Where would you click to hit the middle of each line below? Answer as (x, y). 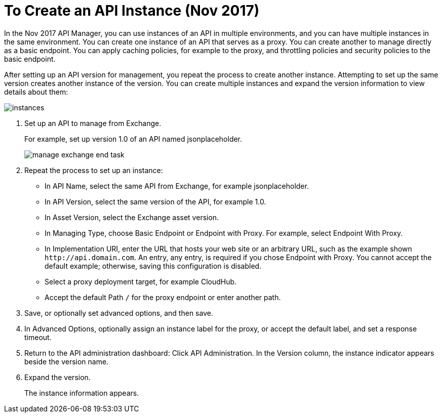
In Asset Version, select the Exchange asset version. (132, 217)
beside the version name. (67, 361)
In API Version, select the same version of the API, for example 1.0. (155, 201)
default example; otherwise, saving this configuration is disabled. (153, 266)
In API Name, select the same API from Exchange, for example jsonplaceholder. (177, 186)
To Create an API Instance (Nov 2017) (132, 11)
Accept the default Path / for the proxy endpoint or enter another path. (163, 297)
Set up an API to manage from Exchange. (93, 123)
